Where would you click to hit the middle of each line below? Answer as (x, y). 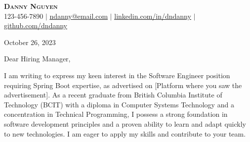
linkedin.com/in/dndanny (153, 16)
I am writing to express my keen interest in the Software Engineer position (117, 75)
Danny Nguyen (31, 6)
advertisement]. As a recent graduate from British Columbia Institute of (113, 95)
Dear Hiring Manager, (37, 59)
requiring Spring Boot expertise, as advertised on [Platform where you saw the (123, 85)
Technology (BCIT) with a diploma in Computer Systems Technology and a (119, 104)
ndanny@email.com (79, 16)
